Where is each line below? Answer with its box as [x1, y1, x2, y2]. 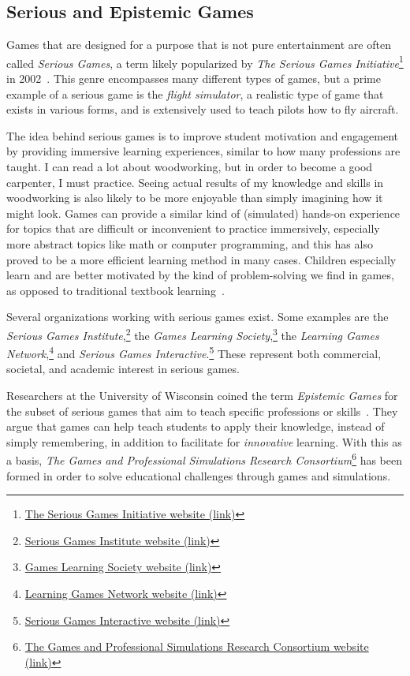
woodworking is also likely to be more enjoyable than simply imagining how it [6, 189, 383, 206]
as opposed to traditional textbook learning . [6, 282, 225, 298]
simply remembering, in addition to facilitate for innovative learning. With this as [6, 433, 402, 450]
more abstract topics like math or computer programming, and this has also [6, 235, 373, 252]
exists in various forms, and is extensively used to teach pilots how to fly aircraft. [6, 101, 399, 118]
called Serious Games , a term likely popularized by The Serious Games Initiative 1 [6, 52, 404, 71]
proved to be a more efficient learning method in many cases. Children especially [6, 251, 397, 267]
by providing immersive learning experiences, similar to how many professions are [6, 143, 401, 159]
